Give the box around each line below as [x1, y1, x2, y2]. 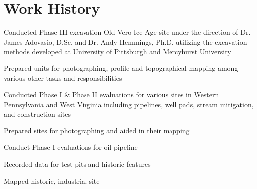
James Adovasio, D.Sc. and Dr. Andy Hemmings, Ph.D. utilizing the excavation [4, 36, 247, 47]
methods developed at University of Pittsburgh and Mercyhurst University [4, 46, 231, 57]
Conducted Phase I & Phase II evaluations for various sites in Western [4, 89, 219, 100]
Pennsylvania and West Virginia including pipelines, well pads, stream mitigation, [4, 99, 254, 109]
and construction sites [4, 109, 71, 119]
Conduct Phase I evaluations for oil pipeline [4, 142, 138, 152]
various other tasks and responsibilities [4, 72, 122, 83]
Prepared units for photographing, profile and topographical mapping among [4, 63, 238, 73]
